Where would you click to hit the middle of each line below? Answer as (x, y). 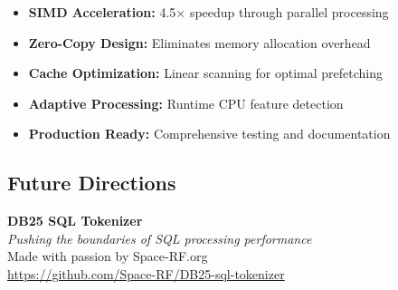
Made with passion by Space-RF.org (108, 256)
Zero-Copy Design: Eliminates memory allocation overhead (199, 42)
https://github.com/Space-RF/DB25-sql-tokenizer (146, 273)
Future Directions (92, 183)
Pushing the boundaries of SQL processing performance (160, 238)
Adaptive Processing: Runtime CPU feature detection (186, 103)
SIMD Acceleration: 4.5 (102, 12)
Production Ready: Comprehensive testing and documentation (209, 134)
